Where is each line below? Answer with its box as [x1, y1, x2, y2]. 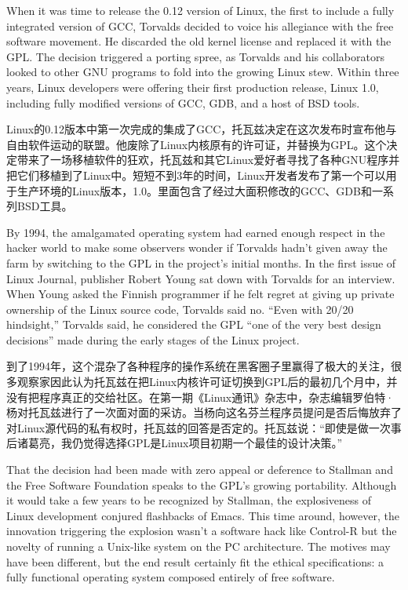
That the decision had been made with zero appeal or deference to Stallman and [6, 461, 393, 478]
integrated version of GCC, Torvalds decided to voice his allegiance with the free [6, 17, 394, 34]
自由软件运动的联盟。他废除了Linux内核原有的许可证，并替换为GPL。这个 [6, 136, 387, 152]
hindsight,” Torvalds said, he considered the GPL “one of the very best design [6, 316, 381, 333]
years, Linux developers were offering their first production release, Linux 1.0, [6, 78, 379, 95]
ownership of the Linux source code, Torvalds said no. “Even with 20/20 [6, 300, 354, 317]
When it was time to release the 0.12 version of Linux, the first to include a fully [6, 2, 395, 18]
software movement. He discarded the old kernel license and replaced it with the [6, 33, 392, 49]
